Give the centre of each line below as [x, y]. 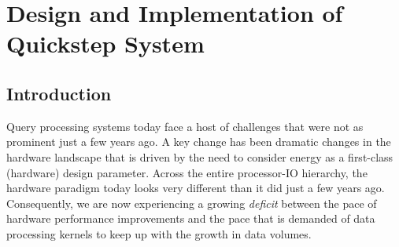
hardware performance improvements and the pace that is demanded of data [191, 218]
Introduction [59, 93]
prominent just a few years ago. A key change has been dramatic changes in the [199, 142]
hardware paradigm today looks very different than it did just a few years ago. [196, 188]
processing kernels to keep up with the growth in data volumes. [159, 233]
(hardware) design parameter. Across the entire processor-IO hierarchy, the [187, 172]
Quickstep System [105, 44]
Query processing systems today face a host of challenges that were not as [185, 126]
